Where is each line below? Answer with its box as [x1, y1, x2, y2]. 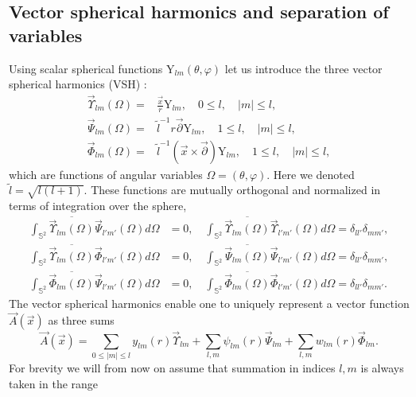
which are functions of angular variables [9, 165, 203, 182]
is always [360, 359, 404, 376]
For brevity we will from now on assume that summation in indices [9, 359, 336, 376]
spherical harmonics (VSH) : [9, 76, 147, 92]
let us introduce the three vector [224, 60, 383, 76]
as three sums [48, 312, 115, 329]
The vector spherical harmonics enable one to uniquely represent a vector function [9, 294, 410, 311]
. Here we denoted [266, 165, 355, 182]
